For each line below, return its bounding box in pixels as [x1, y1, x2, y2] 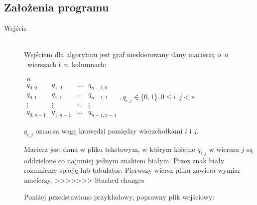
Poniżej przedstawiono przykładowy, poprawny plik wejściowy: [24, 191, 215, 202]
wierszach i [27, 59, 61, 69]
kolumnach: [72, 59, 107, 69]
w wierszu [209, 143, 239, 154]
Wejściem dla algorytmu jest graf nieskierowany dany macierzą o [24, 49, 221, 60]
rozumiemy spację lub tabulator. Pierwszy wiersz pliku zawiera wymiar [24, 165, 241, 175]
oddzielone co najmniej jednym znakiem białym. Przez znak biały [24, 155, 225, 165]
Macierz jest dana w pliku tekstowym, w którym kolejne [24, 143, 195, 154]
